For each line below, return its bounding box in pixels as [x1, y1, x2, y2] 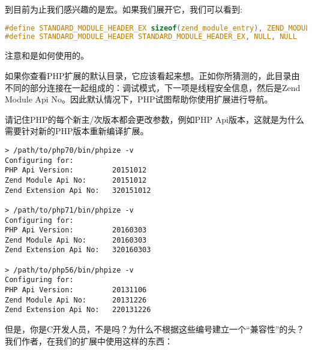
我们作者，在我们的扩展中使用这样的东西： [5, 334, 173, 347]
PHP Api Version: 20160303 [5, 226, 147, 235]
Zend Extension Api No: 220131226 [5, 305, 151, 314]
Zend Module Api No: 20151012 [5, 175, 147, 184]
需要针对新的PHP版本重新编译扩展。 [5, 125, 149, 137]
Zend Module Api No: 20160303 [5, 235, 147, 244]
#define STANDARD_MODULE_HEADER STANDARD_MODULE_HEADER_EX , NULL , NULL [5, 32, 297, 41]
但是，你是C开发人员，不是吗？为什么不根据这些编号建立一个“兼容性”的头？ [5, 323, 305, 335]
